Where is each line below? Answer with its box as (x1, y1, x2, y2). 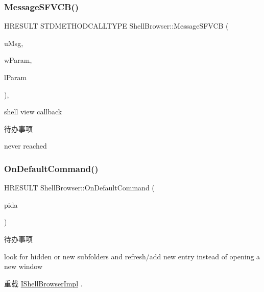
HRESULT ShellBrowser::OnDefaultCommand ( (4, 182, 155, 193)
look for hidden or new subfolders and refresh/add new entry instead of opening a (4, 251, 260, 261)
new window (4, 261, 43, 272)
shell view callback (4, 106, 62, 117)
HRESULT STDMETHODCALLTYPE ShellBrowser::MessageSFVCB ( (4, 20, 229, 31)
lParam (4, 72, 27, 82)
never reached (4, 140, 47, 151)
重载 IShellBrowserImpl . (4, 278, 83, 288)
